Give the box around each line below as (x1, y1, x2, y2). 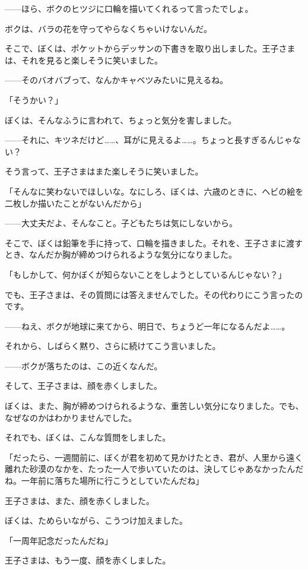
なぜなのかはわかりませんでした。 (5, 411, 137, 423)
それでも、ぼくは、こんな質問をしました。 (5, 431, 171, 444)
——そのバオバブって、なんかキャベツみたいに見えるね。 (5, 74, 228, 86)
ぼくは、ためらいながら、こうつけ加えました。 (5, 514, 188, 527)
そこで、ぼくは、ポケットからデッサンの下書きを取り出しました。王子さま (5, 42, 296, 55)
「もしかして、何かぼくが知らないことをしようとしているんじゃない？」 (5, 268, 287, 280)
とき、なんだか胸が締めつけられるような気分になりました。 (5, 248, 237, 261)
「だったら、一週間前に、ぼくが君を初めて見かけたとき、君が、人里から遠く (5, 451, 303, 463)
